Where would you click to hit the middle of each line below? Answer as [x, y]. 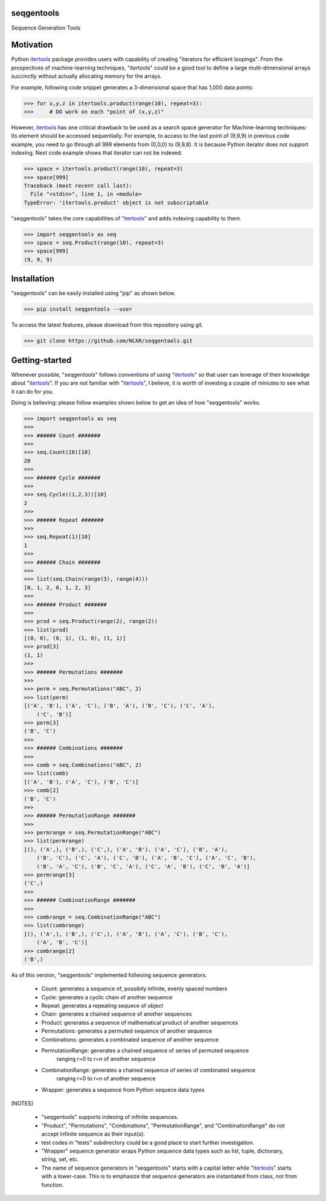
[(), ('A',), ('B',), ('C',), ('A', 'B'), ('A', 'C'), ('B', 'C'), [126, 934]
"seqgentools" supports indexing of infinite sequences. [110, 1117]
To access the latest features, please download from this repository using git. [107, 325]
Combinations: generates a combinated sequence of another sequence [130, 1039]
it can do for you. [32, 391]
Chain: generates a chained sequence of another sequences [117, 1014]
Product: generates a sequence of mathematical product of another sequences [140, 1022]
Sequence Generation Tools [46, 28]
